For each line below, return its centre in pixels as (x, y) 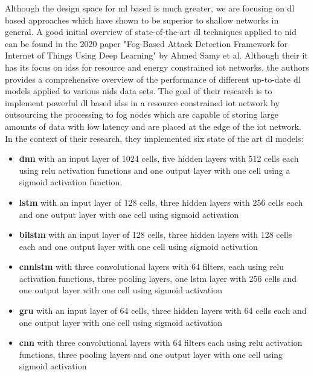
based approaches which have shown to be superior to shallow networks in (142, 20)
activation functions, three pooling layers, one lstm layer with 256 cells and (158, 278)
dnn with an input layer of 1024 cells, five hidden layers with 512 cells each (159, 158)
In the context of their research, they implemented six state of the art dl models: (154, 138)
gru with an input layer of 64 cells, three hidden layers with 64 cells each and (163, 311)
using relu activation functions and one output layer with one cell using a (155, 170)
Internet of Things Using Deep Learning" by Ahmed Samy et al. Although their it (156, 55)
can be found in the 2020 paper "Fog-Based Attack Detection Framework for (146, 43)
